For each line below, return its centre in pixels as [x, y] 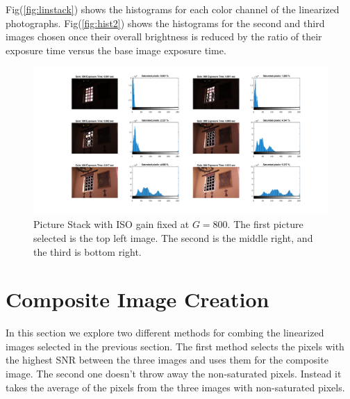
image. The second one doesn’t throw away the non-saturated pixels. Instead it [174, 374]
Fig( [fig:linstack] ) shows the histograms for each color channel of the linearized [173, 9]
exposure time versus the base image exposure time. [116, 50]
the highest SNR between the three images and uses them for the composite [167, 360]
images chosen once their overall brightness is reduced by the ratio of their [164, 36]
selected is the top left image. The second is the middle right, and [173, 237]
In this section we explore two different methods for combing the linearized [165, 333]
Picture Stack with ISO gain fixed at [111, 224]
